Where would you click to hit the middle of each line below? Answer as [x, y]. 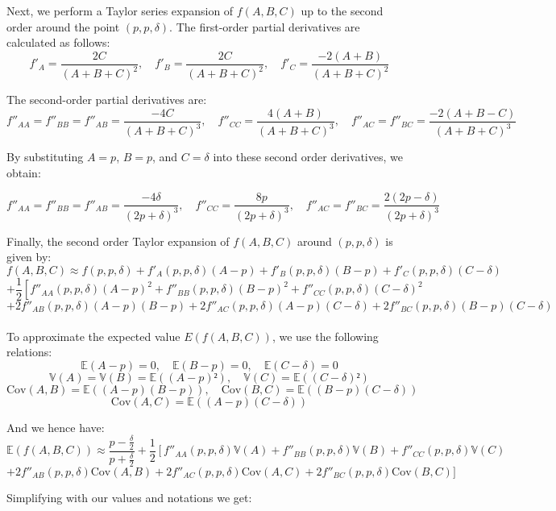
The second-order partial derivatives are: [107, 100]
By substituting [45, 157]
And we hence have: [56, 427]
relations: [29, 352]
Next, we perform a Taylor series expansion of [120, 10]
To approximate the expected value [93, 336]
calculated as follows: [58, 42]
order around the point [63, 26]
